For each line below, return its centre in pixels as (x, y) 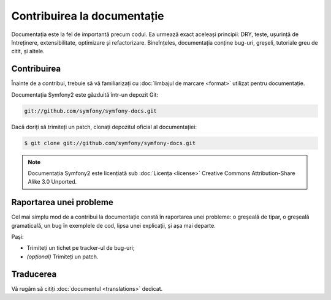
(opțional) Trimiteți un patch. (63, 257)
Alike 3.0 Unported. (52, 182)
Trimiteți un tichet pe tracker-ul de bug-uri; (81, 248)
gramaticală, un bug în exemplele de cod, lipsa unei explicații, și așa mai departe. (113, 225)
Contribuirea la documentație (88, 16)
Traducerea (34, 274)
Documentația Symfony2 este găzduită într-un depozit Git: (85, 94)
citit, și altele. (28, 51)
